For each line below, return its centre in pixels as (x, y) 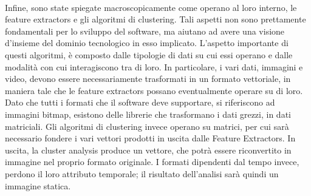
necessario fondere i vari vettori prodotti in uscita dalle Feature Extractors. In (150, 138)
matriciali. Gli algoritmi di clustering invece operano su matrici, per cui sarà (147, 126)
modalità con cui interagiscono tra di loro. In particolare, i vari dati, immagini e (154, 66)
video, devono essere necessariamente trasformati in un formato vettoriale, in (148, 79)
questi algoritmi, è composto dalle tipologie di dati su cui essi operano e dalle (149, 54)
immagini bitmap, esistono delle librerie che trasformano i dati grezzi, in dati (148, 114)
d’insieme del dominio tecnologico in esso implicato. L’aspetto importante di (147, 43)
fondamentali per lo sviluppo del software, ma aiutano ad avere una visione (145, 31)
